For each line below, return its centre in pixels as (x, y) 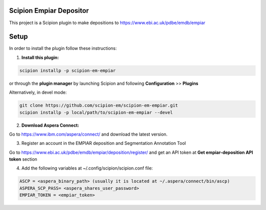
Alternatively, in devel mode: (38, 92)
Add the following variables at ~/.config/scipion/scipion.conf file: (87, 168)
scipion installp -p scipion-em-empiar (67, 70)
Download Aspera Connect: (50, 125)
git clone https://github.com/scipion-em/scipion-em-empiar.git (99, 105)
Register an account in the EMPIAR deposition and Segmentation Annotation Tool (104, 143)
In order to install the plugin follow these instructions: (63, 48)
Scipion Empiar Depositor (49, 11)
